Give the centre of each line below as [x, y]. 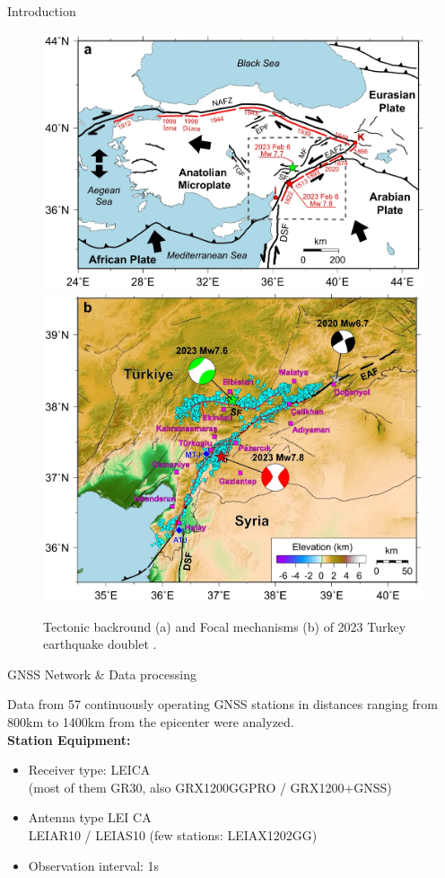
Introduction [42, 11]
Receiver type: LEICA [89, 770]
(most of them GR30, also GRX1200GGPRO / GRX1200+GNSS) [210, 787]
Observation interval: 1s [94, 865]
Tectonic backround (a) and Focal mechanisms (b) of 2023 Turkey [225, 626]
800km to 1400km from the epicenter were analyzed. [151, 721]
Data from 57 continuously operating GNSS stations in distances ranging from [222, 704]
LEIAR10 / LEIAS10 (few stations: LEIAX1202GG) [173, 834]
